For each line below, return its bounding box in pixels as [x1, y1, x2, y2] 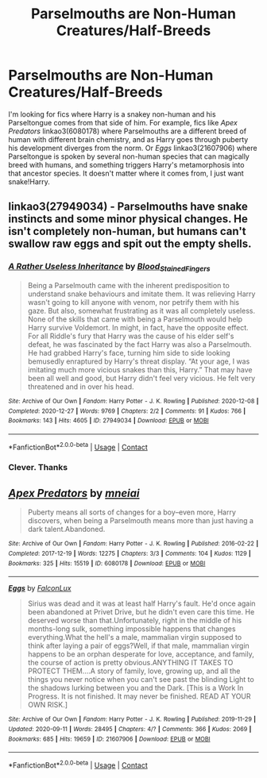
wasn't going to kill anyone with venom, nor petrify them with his [27, 297, 240, 306]
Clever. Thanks [8, 462, 68, 473]
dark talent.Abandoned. [27, 525, 106, 534]
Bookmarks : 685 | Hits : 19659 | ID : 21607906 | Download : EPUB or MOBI [8, 735, 211, 743]
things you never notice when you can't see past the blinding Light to [27, 675, 254, 684]
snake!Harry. [8, 176, 50, 187]
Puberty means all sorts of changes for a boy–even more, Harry [27, 507, 237, 517]
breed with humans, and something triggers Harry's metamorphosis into [8, 160, 245, 169]
